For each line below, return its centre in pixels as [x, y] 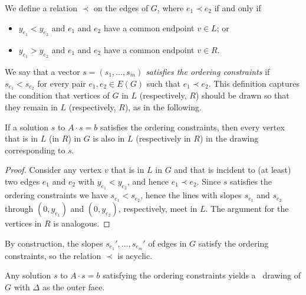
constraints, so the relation [53, 255]
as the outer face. [73, 286]
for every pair [62, 83]
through [19, 209]
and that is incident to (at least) [233, 170]
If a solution [27, 127]
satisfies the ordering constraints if [208, 71]
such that [164, 83]
